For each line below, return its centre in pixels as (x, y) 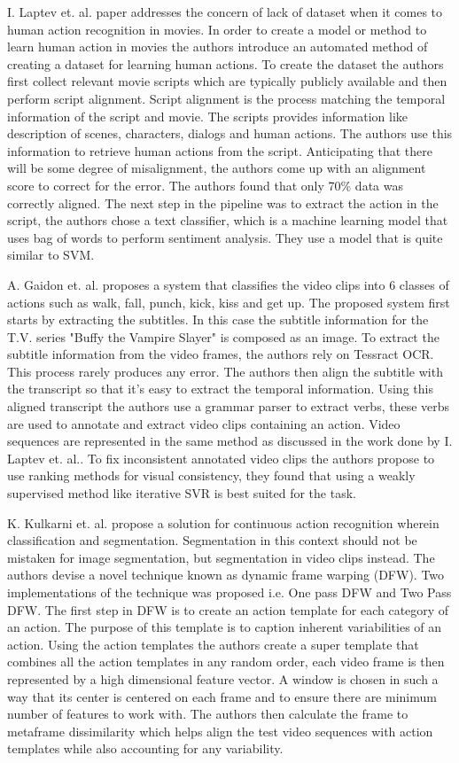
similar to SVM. (51, 255)
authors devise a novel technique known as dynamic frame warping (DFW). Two (226, 575)
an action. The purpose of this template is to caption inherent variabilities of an (225, 627)
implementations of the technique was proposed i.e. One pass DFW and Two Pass (229, 592)
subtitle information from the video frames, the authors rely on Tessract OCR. (221, 354)
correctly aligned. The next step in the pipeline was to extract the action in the (223, 202)
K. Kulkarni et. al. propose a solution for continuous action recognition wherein (223, 522)
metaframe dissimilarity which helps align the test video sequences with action (220, 731)
